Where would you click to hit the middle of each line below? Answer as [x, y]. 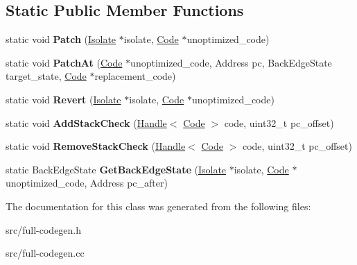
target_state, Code [46, 76]
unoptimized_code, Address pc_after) [87, 183]
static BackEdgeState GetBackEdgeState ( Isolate [116, 169]
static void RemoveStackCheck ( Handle [96, 146]
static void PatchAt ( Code [64, 62]
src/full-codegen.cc [45, 253]
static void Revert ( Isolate [63, 99]
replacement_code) [135, 76]
